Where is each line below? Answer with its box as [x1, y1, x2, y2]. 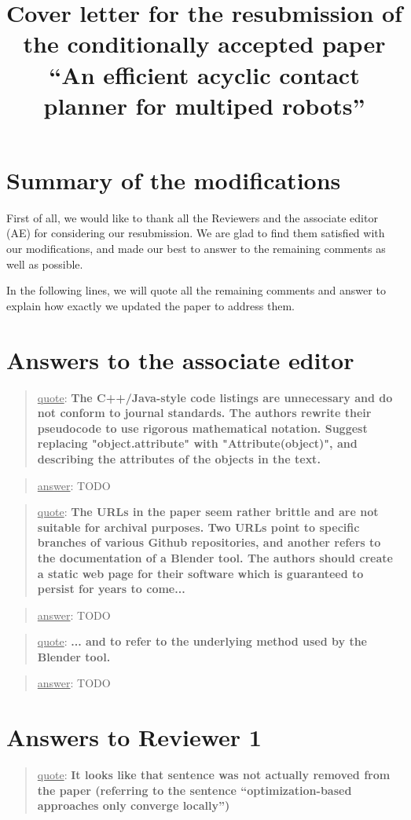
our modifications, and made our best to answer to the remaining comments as [6, 240, 386, 257]
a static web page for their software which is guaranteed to [37, 565, 364, 581]
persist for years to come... [37, 580, 185, 597]
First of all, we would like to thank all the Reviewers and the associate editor [6, 209, 378, 225]
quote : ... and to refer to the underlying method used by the [37, 633, 367, 650]
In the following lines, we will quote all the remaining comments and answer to [6, 282, 386, 298]
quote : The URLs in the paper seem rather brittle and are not [37, 503, 379, 520]
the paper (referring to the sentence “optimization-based [37, 782, 352, 798]
